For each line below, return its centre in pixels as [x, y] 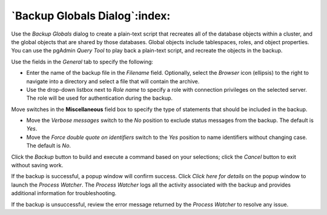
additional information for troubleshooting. [64, 193]
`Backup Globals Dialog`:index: [91, 16]
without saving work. [37, 165]
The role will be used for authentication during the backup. [99, 98]
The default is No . [49, 146]
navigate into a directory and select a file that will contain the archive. [113, 81]
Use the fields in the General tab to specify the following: [82, 62]
